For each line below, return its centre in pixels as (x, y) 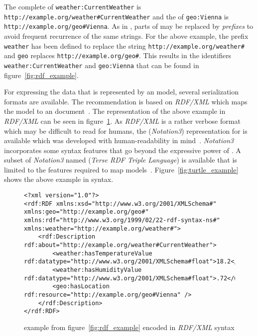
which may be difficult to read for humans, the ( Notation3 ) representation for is (126, 130)
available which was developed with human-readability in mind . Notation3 (119, 140)
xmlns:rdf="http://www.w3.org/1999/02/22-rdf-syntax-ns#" (122, 220)
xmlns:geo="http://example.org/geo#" (86, 212)
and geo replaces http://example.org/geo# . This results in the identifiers (118, 55)
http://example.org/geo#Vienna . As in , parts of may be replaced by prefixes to (129, 26)
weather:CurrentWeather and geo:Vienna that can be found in (102, 65)
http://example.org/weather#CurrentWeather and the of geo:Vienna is (117, 16)
